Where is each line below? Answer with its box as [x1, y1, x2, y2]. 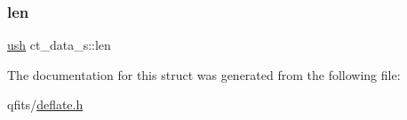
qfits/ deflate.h [7, 95, 84, 114]
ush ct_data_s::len [7, 36, 111, 54]
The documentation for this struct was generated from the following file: [7, 65, 401, 84]
